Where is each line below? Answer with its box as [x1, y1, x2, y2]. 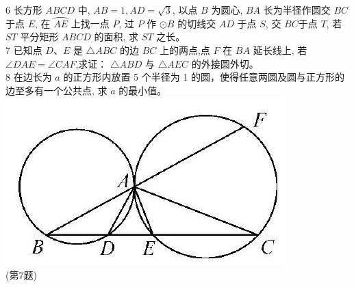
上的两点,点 [159, 43, 210, 57]
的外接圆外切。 [191, 56, 259, 70]
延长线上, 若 [253, 43, 307, 57]
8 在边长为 [5, 70, 52, 84]
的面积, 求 [94, 29, 139, 44]
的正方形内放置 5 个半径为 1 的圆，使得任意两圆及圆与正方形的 [63, 70, 345, 84]
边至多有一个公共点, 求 [5, 83, 108, 97]
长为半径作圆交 [263, 3, 331, 16]
